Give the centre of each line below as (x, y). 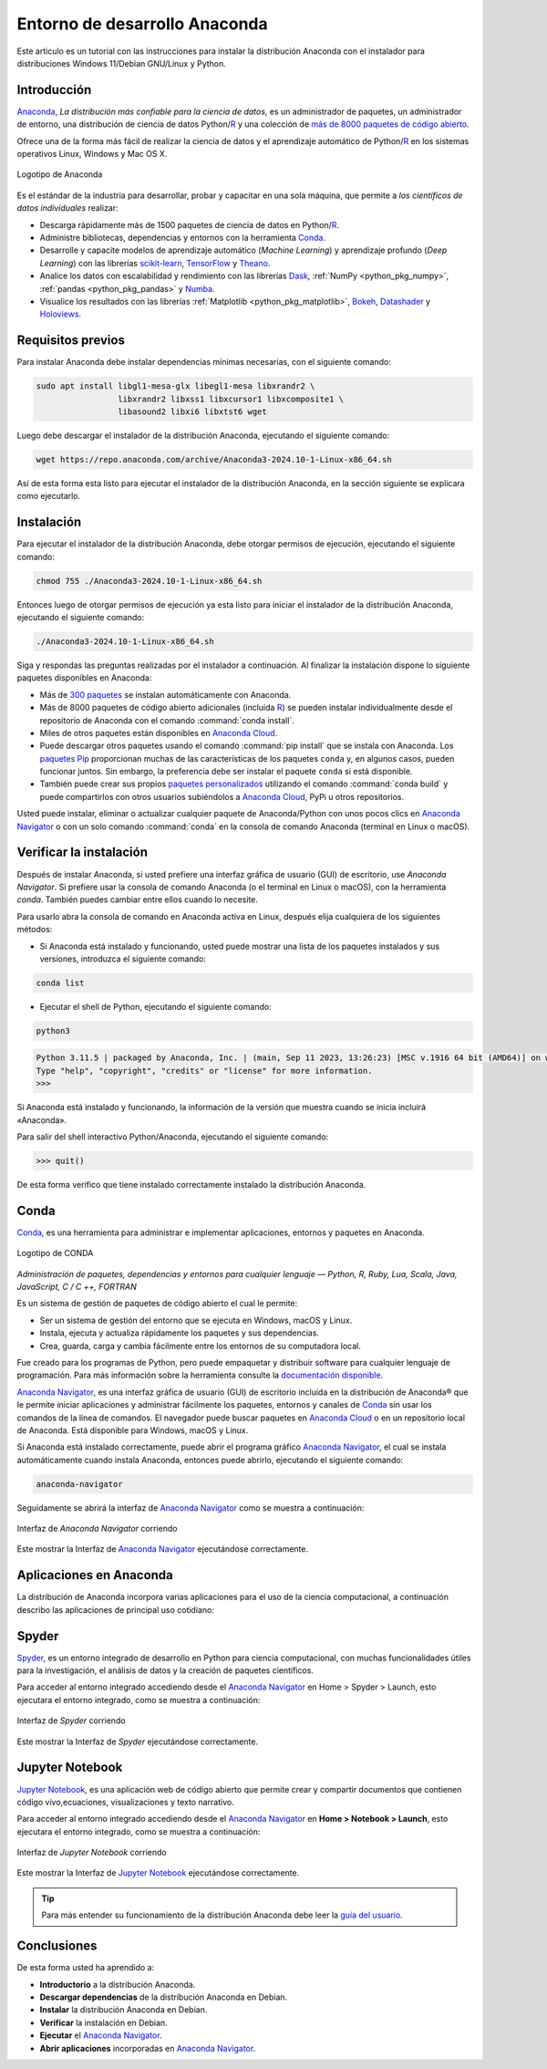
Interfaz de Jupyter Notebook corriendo (92, 1853)
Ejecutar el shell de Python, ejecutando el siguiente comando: (156, 1006)
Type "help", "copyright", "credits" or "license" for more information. (204, 1071)
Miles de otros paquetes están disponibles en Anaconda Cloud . (159, 733)
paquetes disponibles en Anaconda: (84, 678)
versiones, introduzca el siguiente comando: (123, 959)
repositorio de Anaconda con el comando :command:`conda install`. (167, 720)
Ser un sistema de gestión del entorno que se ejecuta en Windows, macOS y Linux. (196, 1320)
